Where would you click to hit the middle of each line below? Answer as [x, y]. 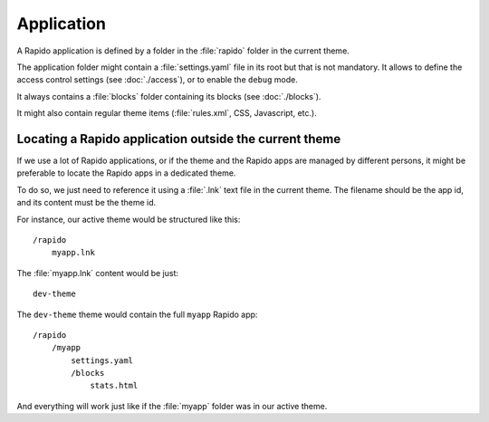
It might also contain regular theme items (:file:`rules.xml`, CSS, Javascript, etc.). [167, 113]
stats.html [114, 386]
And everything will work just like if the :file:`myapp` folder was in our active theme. [172, 406]
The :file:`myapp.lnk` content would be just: [98, 273]
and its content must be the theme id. [86, 203]
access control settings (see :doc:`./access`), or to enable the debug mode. [158, 80]
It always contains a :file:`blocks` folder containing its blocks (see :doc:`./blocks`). [169, 96]
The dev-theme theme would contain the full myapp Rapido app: [137, 314]
